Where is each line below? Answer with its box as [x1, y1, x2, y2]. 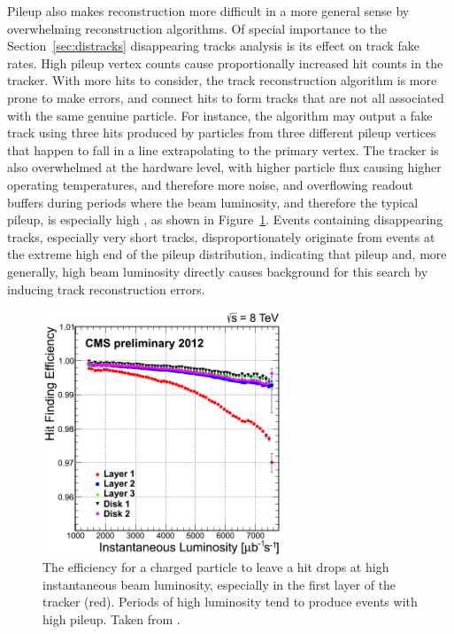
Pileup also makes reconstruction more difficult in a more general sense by [7, 2, 410, 20]
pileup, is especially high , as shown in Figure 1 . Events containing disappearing [7, 210, 443, 229]
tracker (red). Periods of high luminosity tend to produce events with [42, 592, 418, 611]
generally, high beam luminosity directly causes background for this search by [7, 262, 428, 280]
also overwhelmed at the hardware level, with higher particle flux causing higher [7, 158, 442, 176]
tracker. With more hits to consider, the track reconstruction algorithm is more [7, 71, 437, 90]
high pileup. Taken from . [42, 610, 181, 629]
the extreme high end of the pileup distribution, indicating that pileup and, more [7, 245, 447, 263]
